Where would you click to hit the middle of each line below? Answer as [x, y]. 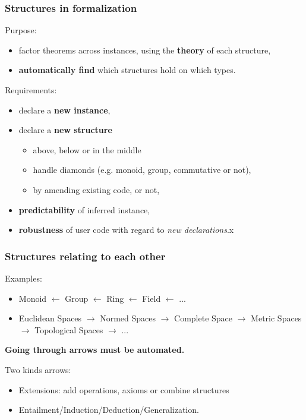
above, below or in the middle [87, 149]
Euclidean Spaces [50, 318]
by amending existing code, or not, [96, 189]
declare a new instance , [64, 110]
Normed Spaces [128, 318]
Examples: [23, 278]
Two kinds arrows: [38, 369]
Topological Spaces [69, 329]
